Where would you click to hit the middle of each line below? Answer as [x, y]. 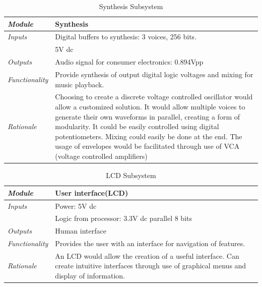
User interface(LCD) [92, 192]
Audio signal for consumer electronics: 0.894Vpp [129, 62]
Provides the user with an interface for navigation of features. [150, 243]
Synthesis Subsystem [131, 6]
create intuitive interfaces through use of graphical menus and [151, 266]
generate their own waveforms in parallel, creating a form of [147, 116]
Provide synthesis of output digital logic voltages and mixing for [154, 74]
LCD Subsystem [131, 175]
